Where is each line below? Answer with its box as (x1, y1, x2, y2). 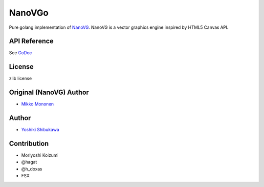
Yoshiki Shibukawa (21, 127, 60, 133)
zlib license (9, 76, 32, 82)
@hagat (21, 159, 37, 165)
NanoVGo (9, 7, 49, 18)
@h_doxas (21, 166, 43, 172)
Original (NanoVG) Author (9, 88, 89, 97)
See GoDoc (9, 50, 32, 56)
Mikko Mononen (21, 101, 54, 107)
